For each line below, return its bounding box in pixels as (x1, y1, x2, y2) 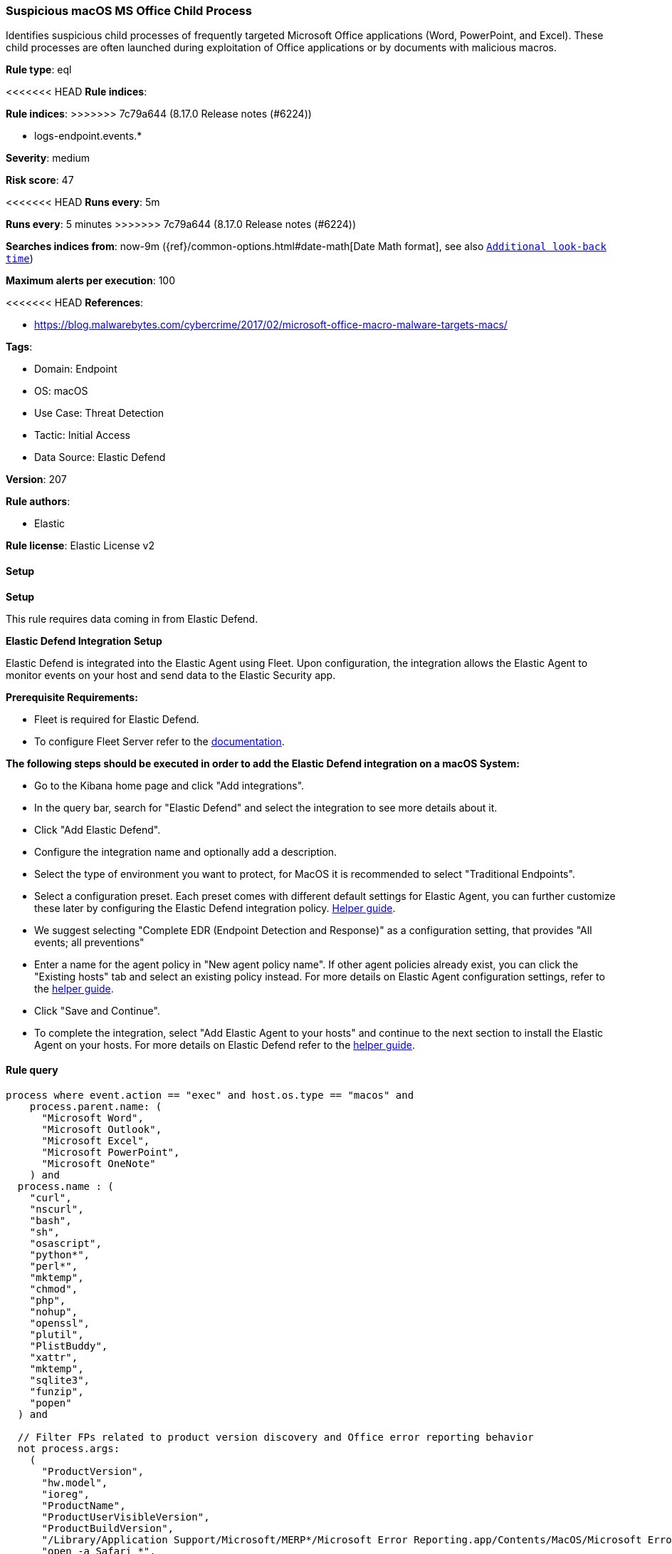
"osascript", (29, 1237, 102, 1249)
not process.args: (17, 1442, 120, 1454)
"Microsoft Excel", (41, 1134, 150, 1146)
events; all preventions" (34, 936, 145, 948)
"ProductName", (41, 1499, 126, 1511)
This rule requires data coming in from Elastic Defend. (6, 612, 258, 625)
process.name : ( (17, 1180, 114, 1192)
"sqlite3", (29, 1374, 90, 1386)
